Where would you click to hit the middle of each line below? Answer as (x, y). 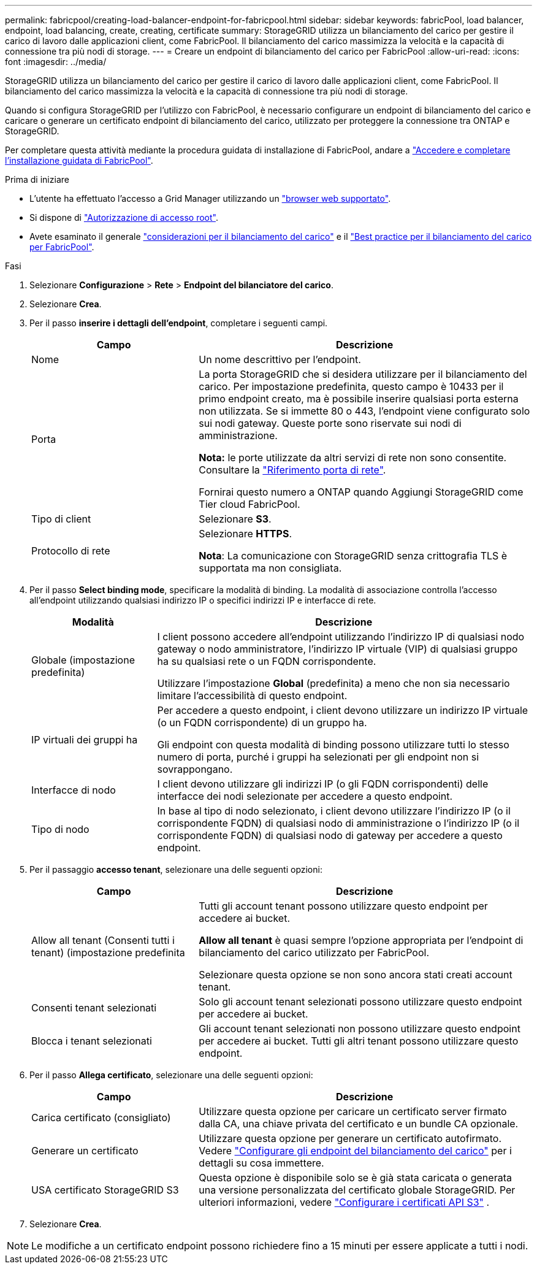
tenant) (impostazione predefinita (108, 953)
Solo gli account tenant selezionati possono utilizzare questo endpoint (360, 1002)
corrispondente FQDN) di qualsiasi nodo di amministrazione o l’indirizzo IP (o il (338, 823)
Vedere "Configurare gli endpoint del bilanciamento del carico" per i (355, 1151)
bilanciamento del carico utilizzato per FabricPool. (314, 953)
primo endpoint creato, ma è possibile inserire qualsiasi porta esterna (359, 399)
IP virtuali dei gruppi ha (85, 740)
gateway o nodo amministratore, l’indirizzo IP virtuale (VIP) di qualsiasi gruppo (337, 649)
